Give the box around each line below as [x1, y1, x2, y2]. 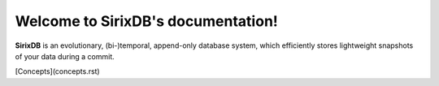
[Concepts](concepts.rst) [15, 67, 101, 76]
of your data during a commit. [15, 51, 115, 61]
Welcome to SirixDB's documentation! [15, 12, 278, 30]
